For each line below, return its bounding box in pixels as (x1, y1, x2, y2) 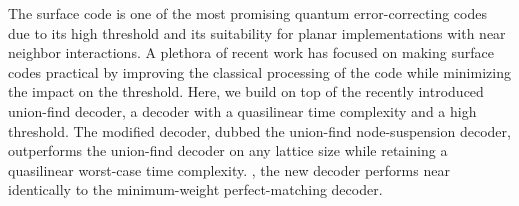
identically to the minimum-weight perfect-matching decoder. (8, 179, 383, 200)
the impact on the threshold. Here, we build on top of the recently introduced (8, 81, 484, 102)
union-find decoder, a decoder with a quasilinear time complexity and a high (8, 100, 477, 121)
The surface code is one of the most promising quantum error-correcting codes (8, 3, 487, 23)
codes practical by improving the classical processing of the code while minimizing (8, 61, 511, 82)
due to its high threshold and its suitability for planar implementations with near (8, 22, 506, 43)
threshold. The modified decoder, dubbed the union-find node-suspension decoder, (8, 120, 511, 141)
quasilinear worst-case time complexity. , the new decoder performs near (8, 159, 450, 180)
